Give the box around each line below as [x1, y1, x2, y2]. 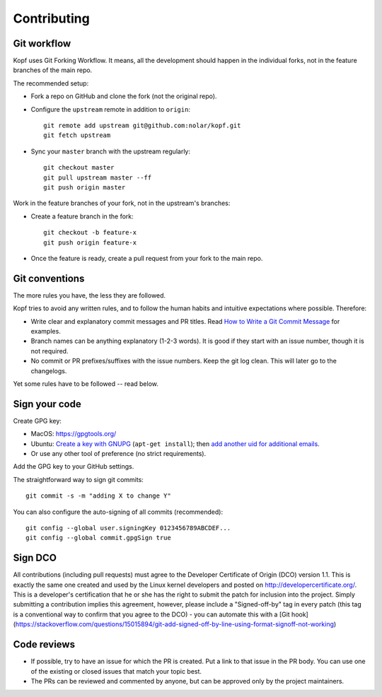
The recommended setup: [13, 78, 89, 88]
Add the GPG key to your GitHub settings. [13, 462, 134, 471]
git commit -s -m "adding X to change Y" [25, 492, 171, 500]
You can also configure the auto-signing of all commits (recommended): [13, 508, 223, 516]
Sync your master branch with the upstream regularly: [30, 147, 191, 156]
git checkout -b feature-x [43, 228, 137, 237]
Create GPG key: [13, 416, 62, 425]
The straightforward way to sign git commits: [13, 475, 144, 484]
